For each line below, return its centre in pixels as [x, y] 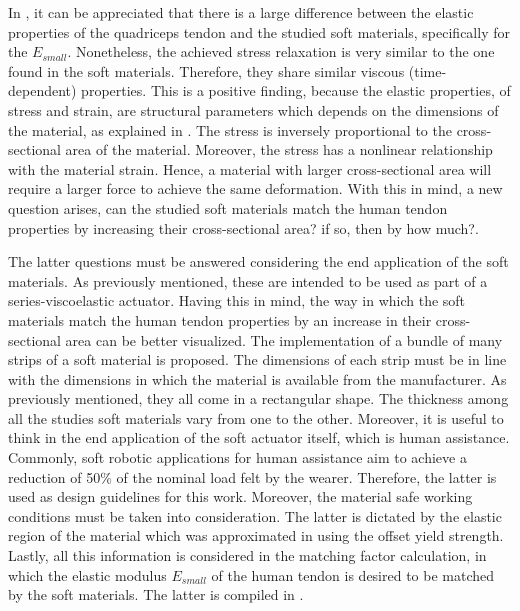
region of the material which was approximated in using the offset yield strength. [256, 535]
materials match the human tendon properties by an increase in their [220, 319]
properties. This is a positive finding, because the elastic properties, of [296, 90]
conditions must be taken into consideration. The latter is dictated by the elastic [255, 515]
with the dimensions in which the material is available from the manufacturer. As [257, 378]
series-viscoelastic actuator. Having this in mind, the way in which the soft [237, 300]
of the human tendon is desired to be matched [353, 574]
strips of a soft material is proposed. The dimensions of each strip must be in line [257, 359]
